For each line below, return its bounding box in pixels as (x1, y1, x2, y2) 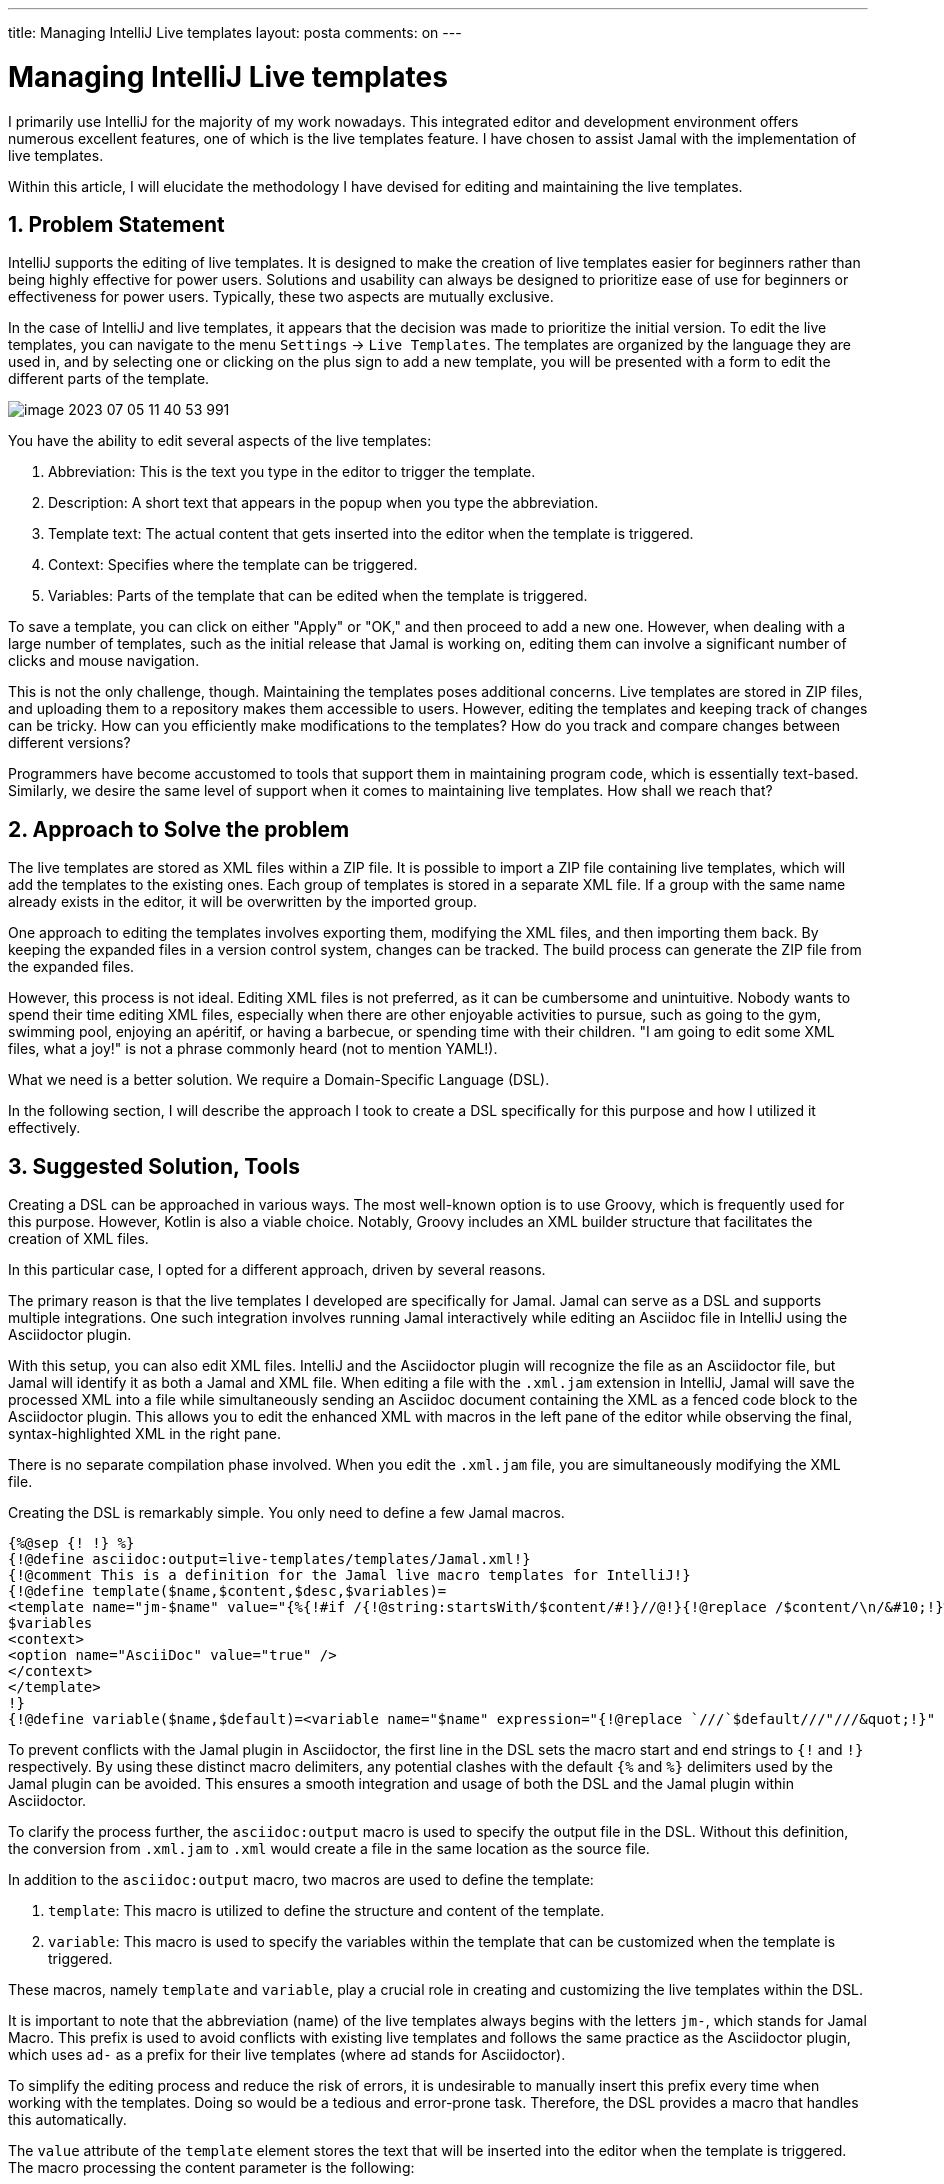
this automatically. (8, 2111, 127, 2129)
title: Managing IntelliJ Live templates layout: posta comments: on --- (8, 24, 462, 41)
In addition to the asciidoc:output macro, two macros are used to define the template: (8, 1871, 594, 1889)
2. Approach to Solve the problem (8, 816, 350, 842)
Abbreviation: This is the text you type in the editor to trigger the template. (48, 463, 536, 481)
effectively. (8, 1119, 81, 1137)
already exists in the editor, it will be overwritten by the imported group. (8, 893, 478, 911)
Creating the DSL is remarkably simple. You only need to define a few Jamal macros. (8, 1504, 565, 1522)
